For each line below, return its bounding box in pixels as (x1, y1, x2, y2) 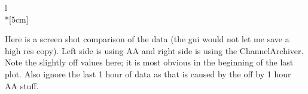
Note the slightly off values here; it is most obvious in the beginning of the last (5, 56, 294, 68)
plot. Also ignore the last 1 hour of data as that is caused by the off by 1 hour (5, 67, 291, 80)
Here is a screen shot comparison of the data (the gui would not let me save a (5, 33, 289, 45)
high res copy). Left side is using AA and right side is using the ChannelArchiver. (5, 44, 304, 57)
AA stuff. (5, 79, 39, 92)
